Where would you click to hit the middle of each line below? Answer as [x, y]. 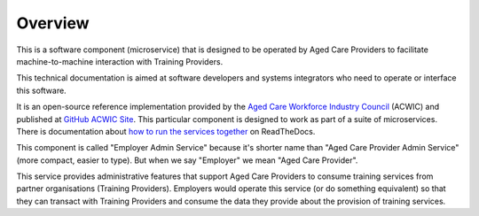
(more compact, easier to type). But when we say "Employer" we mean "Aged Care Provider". [187, 160]
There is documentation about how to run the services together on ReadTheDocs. [166, 131]
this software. [41, 90]
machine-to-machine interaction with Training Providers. [120, 61]
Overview [53, 23]
